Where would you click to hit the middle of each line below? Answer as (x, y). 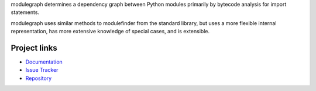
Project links (34, 48)
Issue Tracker (42, 70)
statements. (25, 12)
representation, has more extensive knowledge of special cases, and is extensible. (110, 32)
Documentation (44, 62)
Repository (39, 78)
